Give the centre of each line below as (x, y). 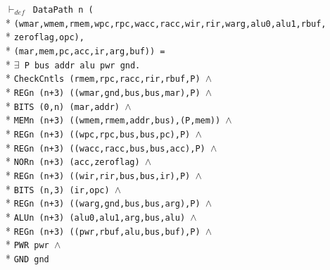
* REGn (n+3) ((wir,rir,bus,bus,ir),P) (98, 174)
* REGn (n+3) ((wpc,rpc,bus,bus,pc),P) (98, 133)
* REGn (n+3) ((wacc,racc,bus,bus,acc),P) (106, 147)
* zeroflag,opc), (45, 36)
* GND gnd (27, 258)
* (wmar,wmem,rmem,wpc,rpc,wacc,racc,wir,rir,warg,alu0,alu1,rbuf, (166, 22)
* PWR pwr (27, 244)
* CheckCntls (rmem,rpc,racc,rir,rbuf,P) (103, 78)
